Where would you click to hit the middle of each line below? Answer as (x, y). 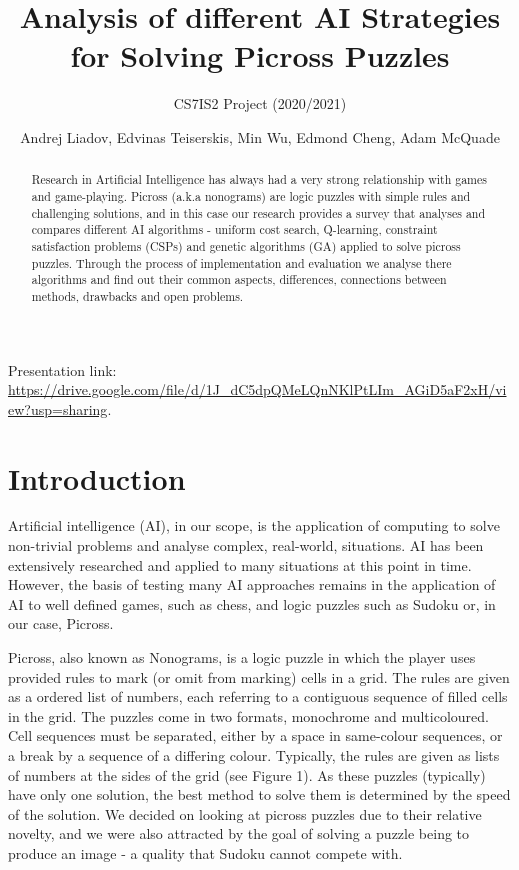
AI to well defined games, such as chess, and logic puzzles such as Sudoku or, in (252, 603)
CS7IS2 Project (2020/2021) (260, 103)
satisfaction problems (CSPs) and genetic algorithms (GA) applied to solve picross (246, 245)
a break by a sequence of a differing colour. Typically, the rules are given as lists (254, 754)
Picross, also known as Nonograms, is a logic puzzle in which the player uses (242, 657)
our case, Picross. (61, 623)
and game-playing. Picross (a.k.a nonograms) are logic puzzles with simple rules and (251, 195)
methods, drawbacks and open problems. (137, 295)
